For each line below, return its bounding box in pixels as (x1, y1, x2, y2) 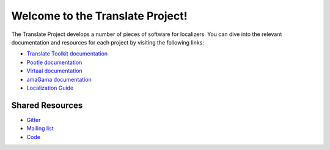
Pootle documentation (26, 59, 82, 66)
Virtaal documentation (26, 67, 82, 74)
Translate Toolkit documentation (26, 50, 108, 57)
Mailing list (26, 125, 54, 132)
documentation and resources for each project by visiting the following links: (11, 38, 205, 46)
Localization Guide (26, 84, 74, 91)
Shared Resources (11, 100, 83, 110)
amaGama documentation (26, 76, 92, 83)
